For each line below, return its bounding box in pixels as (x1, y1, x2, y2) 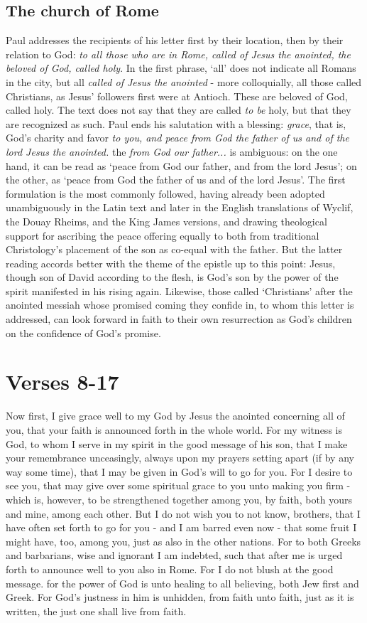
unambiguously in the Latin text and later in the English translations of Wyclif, (6, 200, 354, 215)
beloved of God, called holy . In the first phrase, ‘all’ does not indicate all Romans (6, 60, 356, 75)
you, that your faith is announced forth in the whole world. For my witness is (6, 422, 342, 437)
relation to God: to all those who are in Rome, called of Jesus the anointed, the (6, 46, 351, 61)
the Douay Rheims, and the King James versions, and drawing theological (6, 213, 327, 228)
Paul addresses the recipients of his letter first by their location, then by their (6, 33, 344, 48)
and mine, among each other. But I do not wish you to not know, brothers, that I (6, 506, 361, 521)
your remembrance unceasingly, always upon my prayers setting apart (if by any (6, 450, 354, 465)
